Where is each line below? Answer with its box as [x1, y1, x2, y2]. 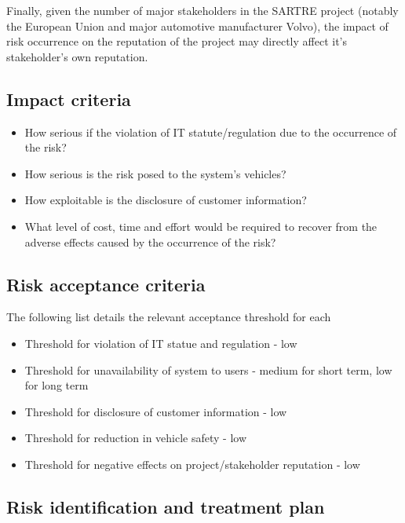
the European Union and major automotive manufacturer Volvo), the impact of [6, 17, 389, 34]
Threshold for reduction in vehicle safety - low [24, 430, 247, 446]
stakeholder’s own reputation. [6, 48, 148, 64]
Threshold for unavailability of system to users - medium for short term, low [24, 361, 392, 378]
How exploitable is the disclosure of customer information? [24, 192, 307, 208]
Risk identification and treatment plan [6, 494, 325, 518]
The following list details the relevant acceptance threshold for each [6, 309, 331, 325]
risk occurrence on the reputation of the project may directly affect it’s [6, 33, 347, 49]
